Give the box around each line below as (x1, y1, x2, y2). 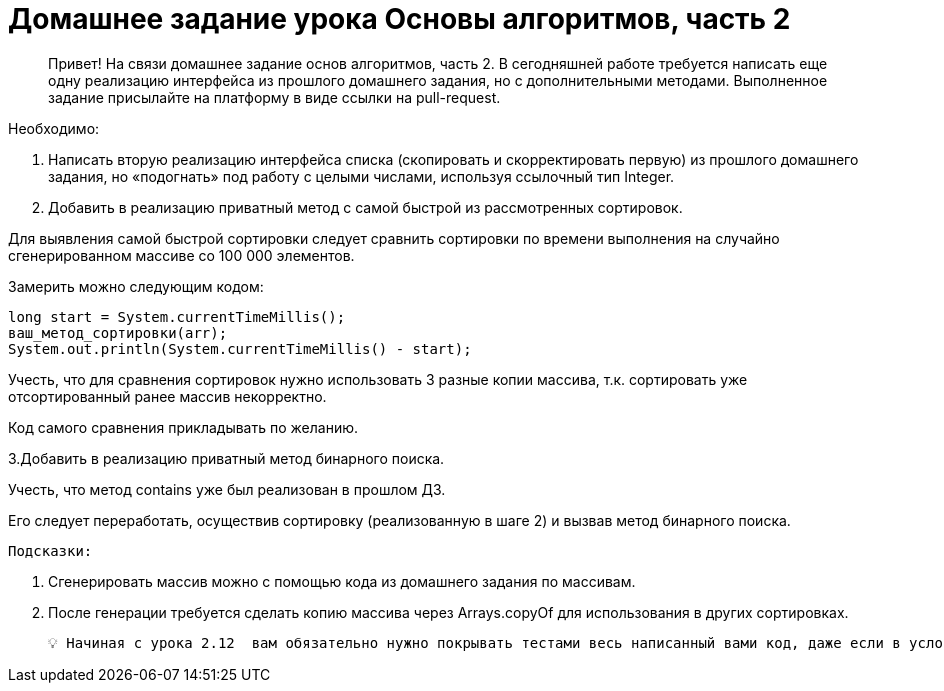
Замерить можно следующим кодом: (8, 277, 264, 295)
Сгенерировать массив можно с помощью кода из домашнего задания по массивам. (48, 572, 636, 590)
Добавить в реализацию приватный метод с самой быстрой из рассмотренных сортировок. (48, 198, 683, 216)
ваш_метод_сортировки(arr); (8, 324, 228, 341)
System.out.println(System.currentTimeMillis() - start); (8, 340, 472, 357)
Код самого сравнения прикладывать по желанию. (8, 418, 358, 436)
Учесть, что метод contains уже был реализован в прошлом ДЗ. (8, 480, 446, 498)
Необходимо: (8, 119, 100, 137)
